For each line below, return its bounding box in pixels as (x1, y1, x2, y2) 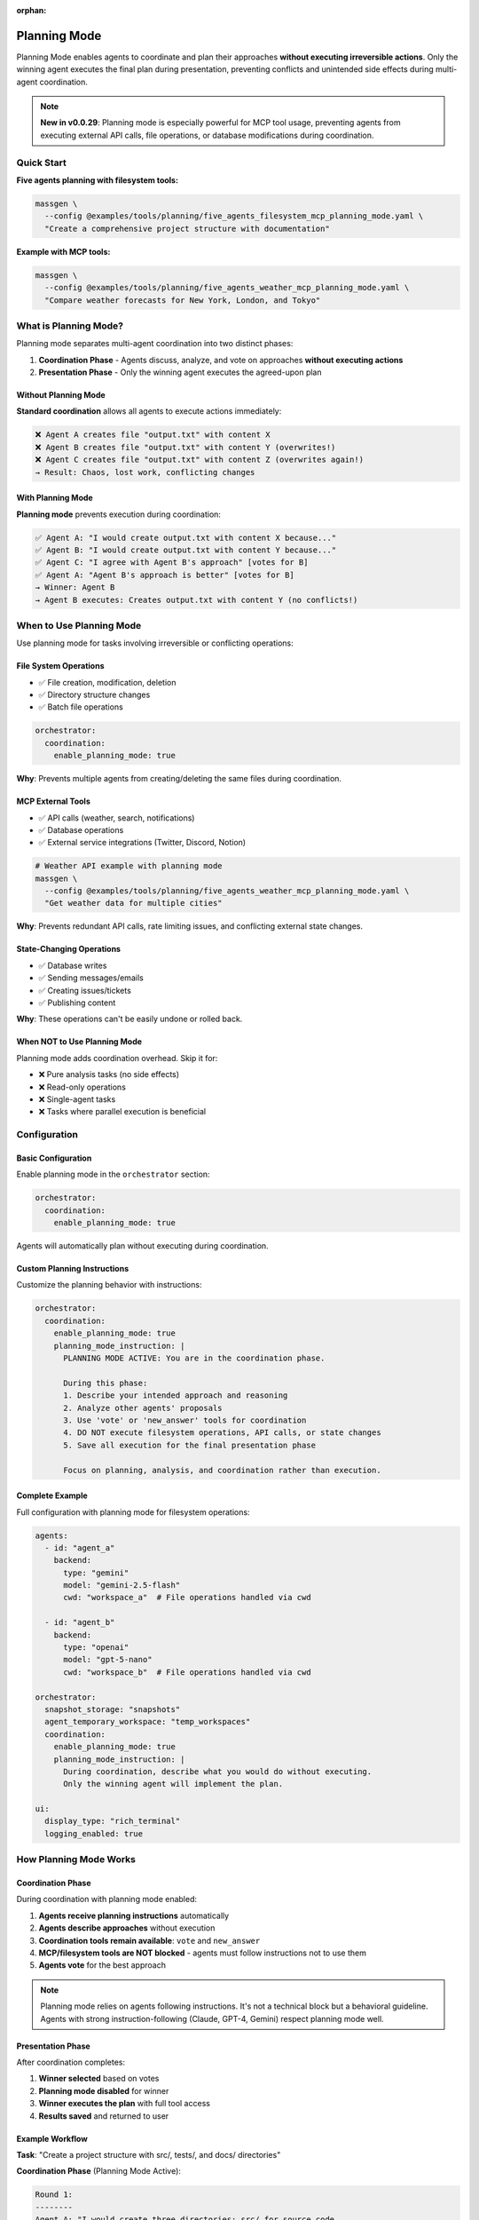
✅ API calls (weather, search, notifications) (38, 813, 195, 823)
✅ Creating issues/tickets (38, 985, 132, 995)
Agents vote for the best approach (38, 1960, 166, 1970)
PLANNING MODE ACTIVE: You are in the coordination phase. (63, 1353, 326, 1363)
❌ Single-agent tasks (38, 1093, 116, 1105)
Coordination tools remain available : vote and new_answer (38, 1935, 261, 1946)
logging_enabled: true (44, 1828, 144, 1838)
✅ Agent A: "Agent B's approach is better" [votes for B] (35, 569, 294, 580)
